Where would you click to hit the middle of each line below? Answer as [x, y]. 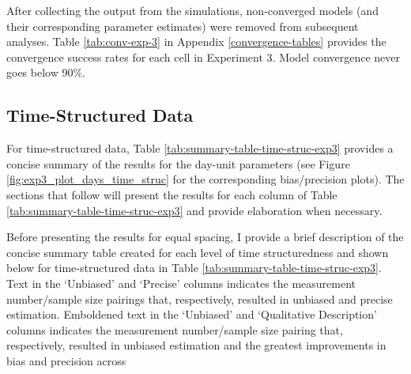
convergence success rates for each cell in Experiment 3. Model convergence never [204, 57]
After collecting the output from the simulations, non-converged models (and [192, 10]
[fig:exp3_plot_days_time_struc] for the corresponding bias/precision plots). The [205, 179]
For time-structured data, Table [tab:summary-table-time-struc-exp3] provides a [200, 148]
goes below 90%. [46, 72]
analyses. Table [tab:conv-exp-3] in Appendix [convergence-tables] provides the [196, 42]
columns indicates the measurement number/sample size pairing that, [175, 329]
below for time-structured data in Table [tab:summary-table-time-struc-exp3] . [194, 268]
